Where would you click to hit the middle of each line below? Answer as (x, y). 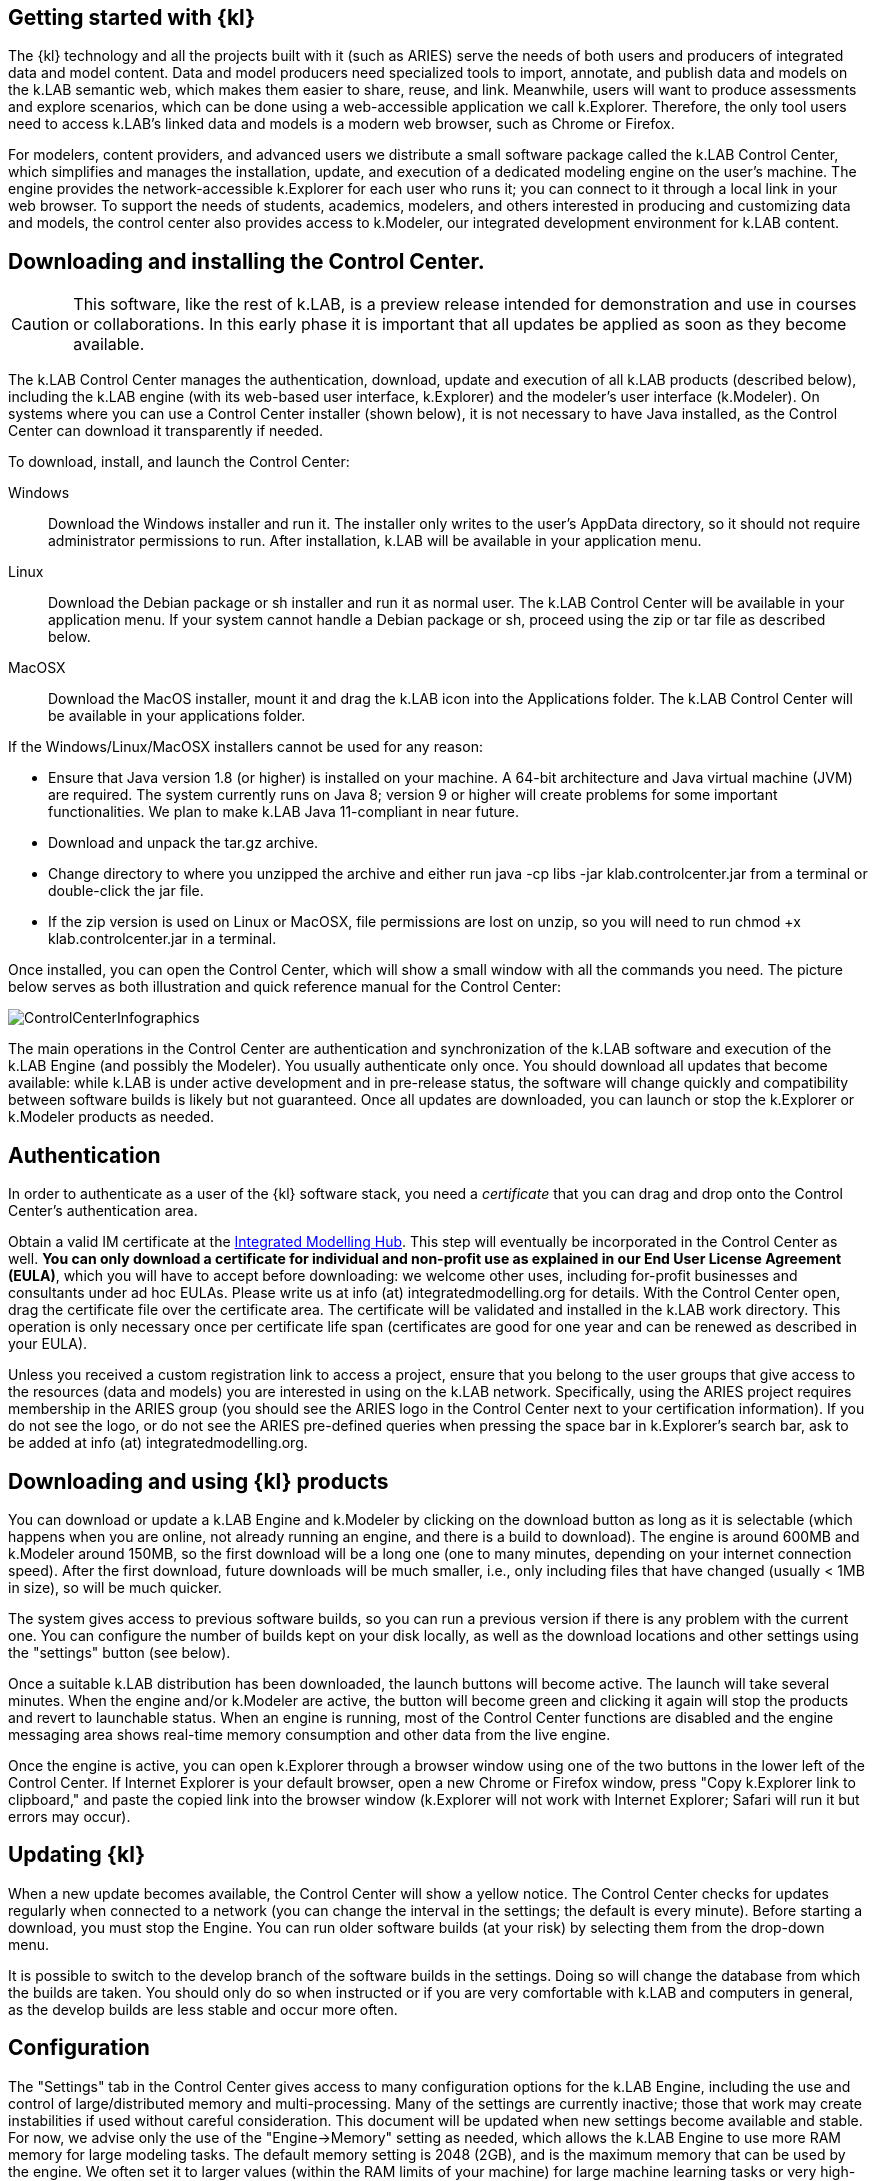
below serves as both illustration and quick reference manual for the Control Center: (285, 987)
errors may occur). (69, 1816)
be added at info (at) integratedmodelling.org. (158, 1443)
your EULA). (48, 1344)
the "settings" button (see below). (119, 1652)
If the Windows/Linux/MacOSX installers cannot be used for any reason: (245, 747)
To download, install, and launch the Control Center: (179, 462)
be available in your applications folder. (177, 716)
